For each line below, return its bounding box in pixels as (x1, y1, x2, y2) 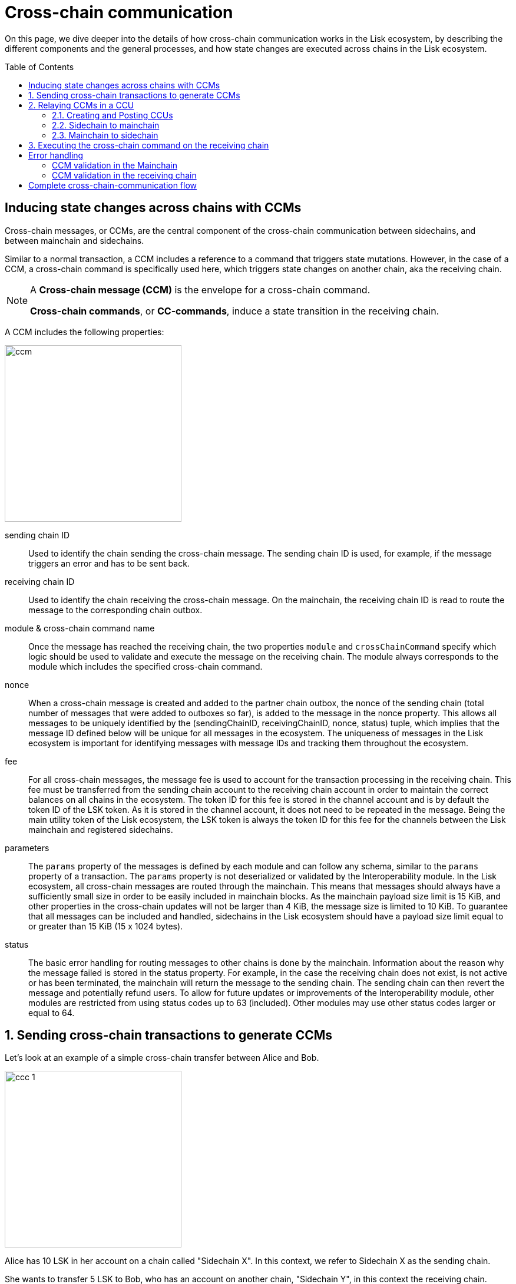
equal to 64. (28, 1007, 75, 1018)
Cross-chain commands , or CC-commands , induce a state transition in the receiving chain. (30, 305, 439, 317)
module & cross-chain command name (5, 623, 155, 633)
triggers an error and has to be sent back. (28, 558, 190, 568)
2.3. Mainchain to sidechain (52, 130, 158, 140)
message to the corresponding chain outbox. (28, 604, 203, 615)
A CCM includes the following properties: (5, 326, 164, 337)
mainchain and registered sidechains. (28, 824, 173, 835)
